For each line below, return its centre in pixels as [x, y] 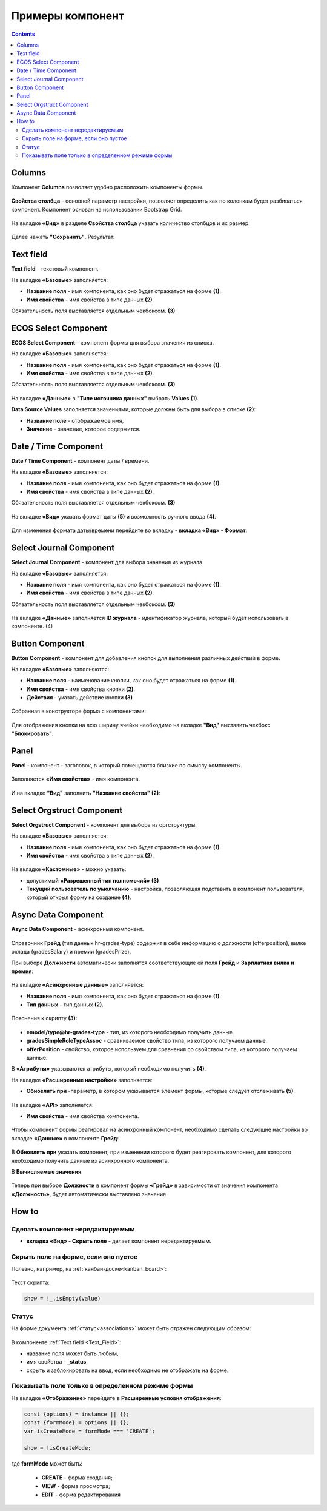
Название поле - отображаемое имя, [75, 420]
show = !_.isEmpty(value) [62, 1299]
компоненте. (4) [32, 626]
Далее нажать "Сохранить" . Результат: [63, 237]
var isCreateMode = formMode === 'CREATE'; [90, 1431]
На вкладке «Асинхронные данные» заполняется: [78, 985]
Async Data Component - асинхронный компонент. [78, 929]
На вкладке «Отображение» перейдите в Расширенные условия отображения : [116, 1398]
